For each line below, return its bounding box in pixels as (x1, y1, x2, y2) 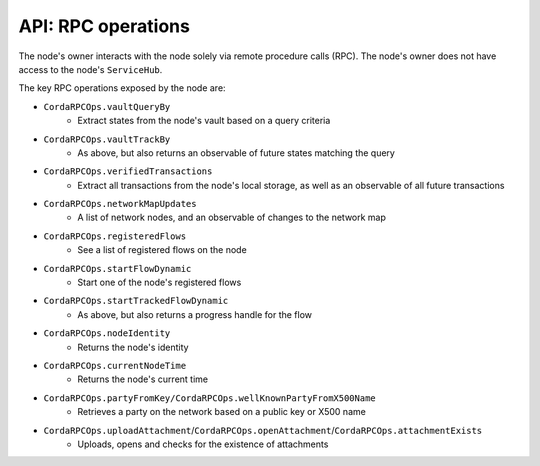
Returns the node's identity (77, 341, 189, 353)
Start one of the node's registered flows (77, 276, 242, 289)
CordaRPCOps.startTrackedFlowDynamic (43, 295, 229, 307)
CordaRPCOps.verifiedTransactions (43, 166, 213, 177)
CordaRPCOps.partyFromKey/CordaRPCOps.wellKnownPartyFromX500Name (43, 392, 377, 404)
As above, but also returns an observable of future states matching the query (77, 146, 395, 159)
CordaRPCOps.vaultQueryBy (43, 101, 171, 112)
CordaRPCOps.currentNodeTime (43, 360, 187, 371)
